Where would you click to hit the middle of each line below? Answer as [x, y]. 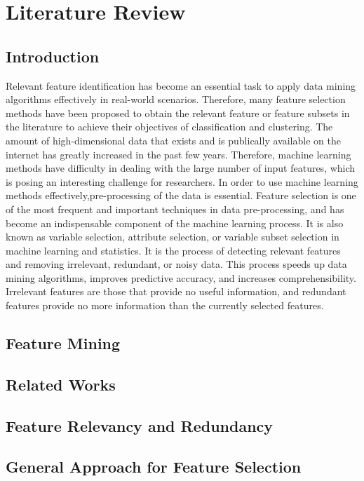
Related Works [61, 384]
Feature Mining [63, 343]
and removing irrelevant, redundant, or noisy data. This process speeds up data [176, 264]
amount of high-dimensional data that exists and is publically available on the [173, 140]
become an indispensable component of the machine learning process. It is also [175, 223]
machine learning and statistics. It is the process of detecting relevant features [173, 250]
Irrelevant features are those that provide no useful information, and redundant [176, 291]
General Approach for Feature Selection [154, 467]
